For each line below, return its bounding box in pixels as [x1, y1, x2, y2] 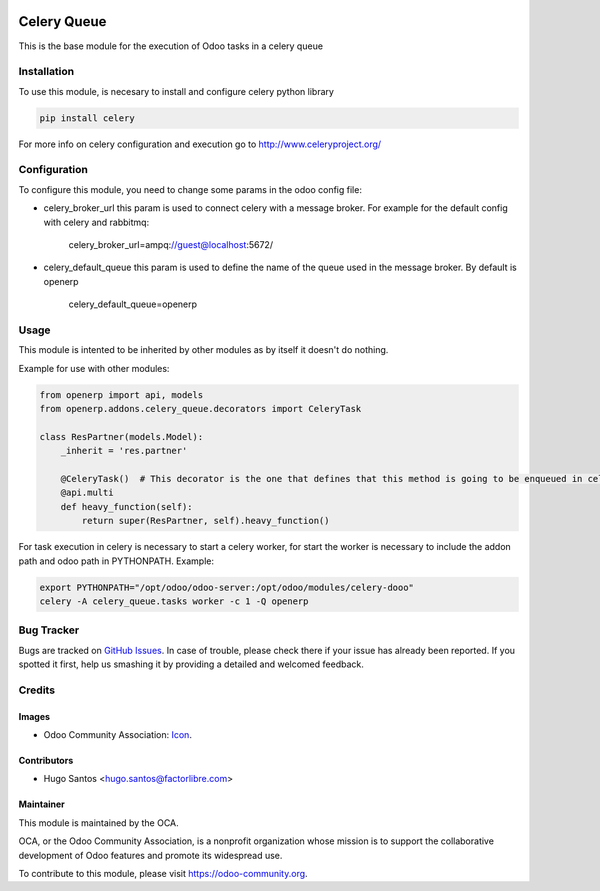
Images [18, 710, 50, 722]
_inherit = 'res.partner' [60, 445, 188, 457]
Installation [18, 65, 75, 79]
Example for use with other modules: [18, 362, 170, 374]
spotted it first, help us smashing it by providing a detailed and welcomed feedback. [18, 658, 364, 670]
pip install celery [39, 112, 135, 124]
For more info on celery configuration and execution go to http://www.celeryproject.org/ [18, 138, 382, 150]
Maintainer [18, 798, 65, 810]
